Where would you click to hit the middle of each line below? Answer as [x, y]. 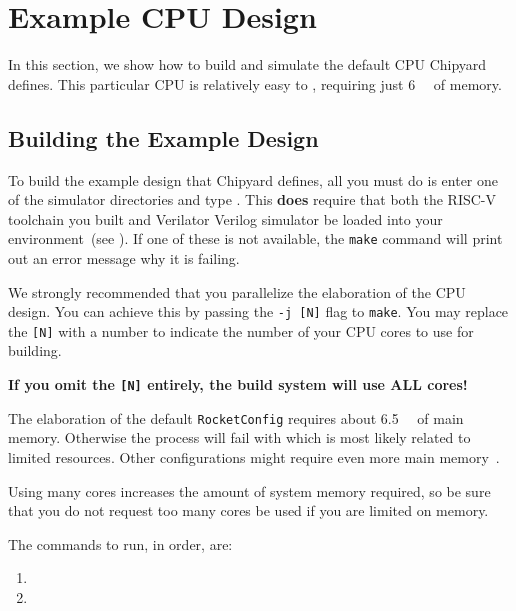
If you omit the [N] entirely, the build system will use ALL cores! [238, 384]
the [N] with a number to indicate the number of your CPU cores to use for [241, 330]
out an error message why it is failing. [124, 257]
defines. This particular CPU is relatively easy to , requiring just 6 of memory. [255, 83]
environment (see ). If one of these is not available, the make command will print [255, 238]
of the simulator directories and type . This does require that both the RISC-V [252, 199]
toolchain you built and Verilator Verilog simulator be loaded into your [225, 218]
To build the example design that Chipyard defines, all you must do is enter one [253, 179]
